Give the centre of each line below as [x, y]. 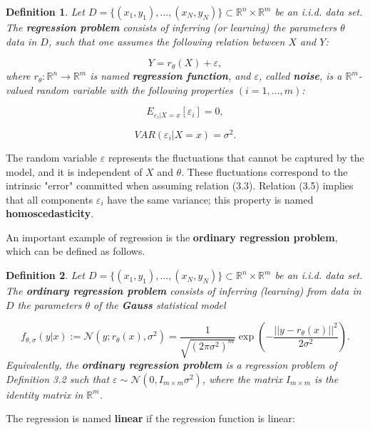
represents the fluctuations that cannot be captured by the [236, 157]
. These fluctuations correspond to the [264, 171]
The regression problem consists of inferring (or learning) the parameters [171, 27]
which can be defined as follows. [76, 251]
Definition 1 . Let [45, 11]
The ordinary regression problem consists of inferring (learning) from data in [184, 291]
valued [19, 89]
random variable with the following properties [134, 89]
